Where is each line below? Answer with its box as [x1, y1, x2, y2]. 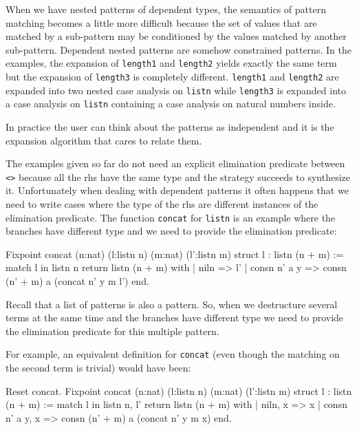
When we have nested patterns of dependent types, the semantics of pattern [6, 2, 326, 16]
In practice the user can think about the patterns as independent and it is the [6, 120, 334, 133]
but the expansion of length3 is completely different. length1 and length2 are [6, 69, 339, 84]
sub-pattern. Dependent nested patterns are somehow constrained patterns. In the [6, 42, 351, 56]
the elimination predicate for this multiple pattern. [6, 323, 219, 338]
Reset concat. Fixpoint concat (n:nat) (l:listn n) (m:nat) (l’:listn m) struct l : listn [6, 383, 352, 398]
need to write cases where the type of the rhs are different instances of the [6, 197, 318, 211]
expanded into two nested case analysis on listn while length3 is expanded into [6, 83, 347, 97]
